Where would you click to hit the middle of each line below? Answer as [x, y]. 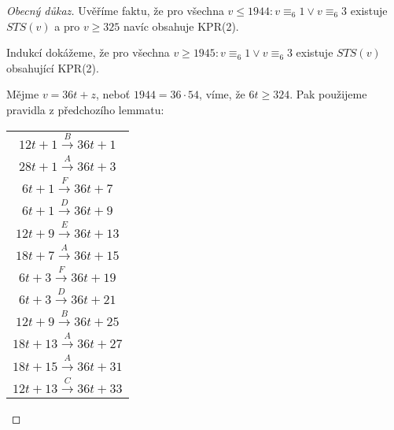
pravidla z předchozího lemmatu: [85, 109]
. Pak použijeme [328, 94]
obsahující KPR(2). [53, 67]
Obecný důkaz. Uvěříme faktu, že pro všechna [115, 10]
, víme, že [222, 94]
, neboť [113, 94]
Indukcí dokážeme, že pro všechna [88, 52]
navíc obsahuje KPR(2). [181, 26]
